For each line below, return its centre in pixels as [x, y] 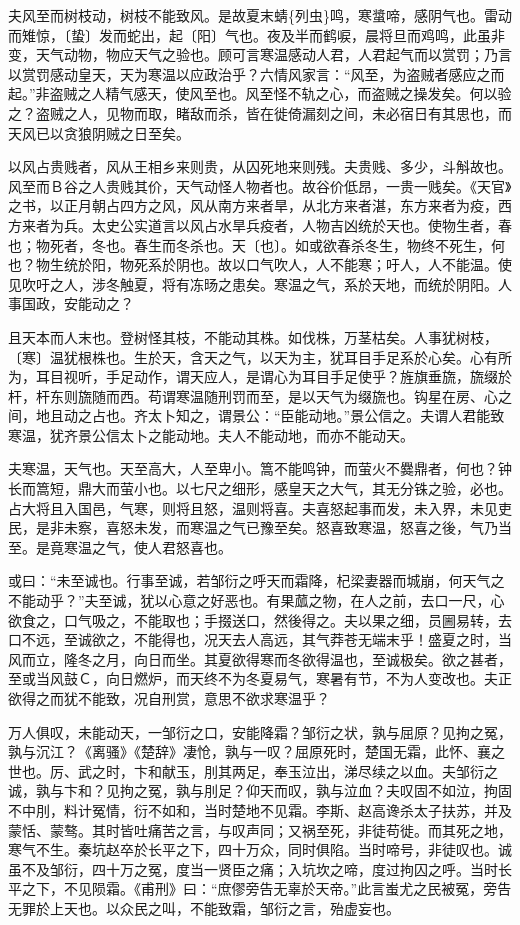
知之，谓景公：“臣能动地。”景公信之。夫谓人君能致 [340, 415]
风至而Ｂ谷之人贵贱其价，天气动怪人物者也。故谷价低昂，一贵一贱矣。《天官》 [260, 185]
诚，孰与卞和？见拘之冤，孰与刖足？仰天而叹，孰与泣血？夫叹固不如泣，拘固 [260, 790]
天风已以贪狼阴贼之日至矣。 [99, 132]
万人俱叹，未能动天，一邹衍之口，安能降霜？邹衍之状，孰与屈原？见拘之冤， [260, 731]
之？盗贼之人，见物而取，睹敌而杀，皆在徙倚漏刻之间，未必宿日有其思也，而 [260, 112]
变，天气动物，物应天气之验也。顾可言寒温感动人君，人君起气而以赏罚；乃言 [260, 54]
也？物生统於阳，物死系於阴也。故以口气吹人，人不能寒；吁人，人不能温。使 [260, 264]
